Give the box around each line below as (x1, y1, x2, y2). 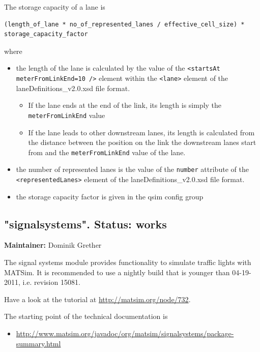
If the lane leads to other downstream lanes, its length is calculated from (28, 127, 255, 137)
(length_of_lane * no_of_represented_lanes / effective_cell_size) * (4, 20, 245, 28)
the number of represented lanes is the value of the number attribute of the (16, 164, 249, 174)
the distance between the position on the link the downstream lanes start (28, 137, 256, 148)
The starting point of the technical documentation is (4, 311, 168, 321)
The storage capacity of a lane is (4, 2, 105, 12)
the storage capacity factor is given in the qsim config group (16, 191, 204, 201)
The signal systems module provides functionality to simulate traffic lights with (4, 257, 251, 268)
